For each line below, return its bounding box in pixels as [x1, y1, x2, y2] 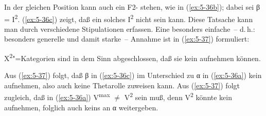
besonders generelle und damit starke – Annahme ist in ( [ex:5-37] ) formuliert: [4, 33, 250, 44]
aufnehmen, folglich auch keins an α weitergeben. [4, 102, 158, 112]
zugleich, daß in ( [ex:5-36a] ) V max [4, 90, 110, 103]
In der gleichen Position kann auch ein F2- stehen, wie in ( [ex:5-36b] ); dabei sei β [4, 2, 260, 12]
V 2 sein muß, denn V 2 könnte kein [124, 90, 232, 103]
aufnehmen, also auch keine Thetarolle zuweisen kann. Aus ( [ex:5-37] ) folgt [4, 80, 240, 90]
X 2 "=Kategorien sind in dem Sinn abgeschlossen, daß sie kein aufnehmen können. [4, 51, 261, 63]
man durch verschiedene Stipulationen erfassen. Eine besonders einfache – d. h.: [4, 23, 255, 34]
